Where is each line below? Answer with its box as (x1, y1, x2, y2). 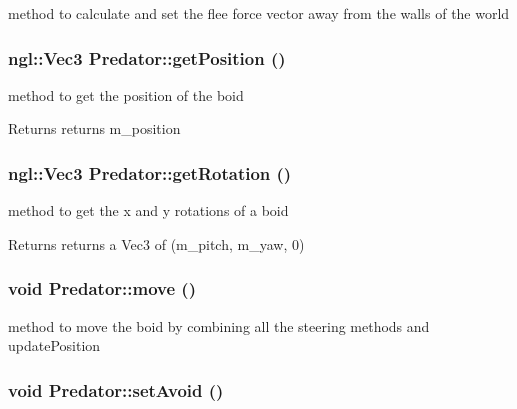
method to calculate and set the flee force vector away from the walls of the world (8, 3, 510, 23)
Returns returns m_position (8, 118, 181, 139)
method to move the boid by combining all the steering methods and (8, 315, 430, 336)
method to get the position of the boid (8, 84, 244, 105)
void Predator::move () (8, 276, 196, 301)
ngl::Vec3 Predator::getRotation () (8, 160, 292, 185)
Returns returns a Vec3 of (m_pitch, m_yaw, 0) (8, 233, 305, 254)
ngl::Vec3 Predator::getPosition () (8, 45, 286, 70)
